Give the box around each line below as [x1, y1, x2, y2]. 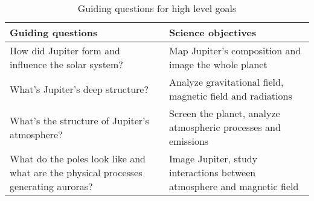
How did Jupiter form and [10, 43, 121, 57]
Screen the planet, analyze [168, 106, 280, 120]
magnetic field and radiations [168, 89, 292, 103]
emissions [168, 134, 209, 148]
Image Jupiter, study [168, 152, 258, 165]
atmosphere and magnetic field [168, 179, 299, 193]
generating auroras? [10, 179, 93, 193]
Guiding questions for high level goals [77, 1, 237, 15]
